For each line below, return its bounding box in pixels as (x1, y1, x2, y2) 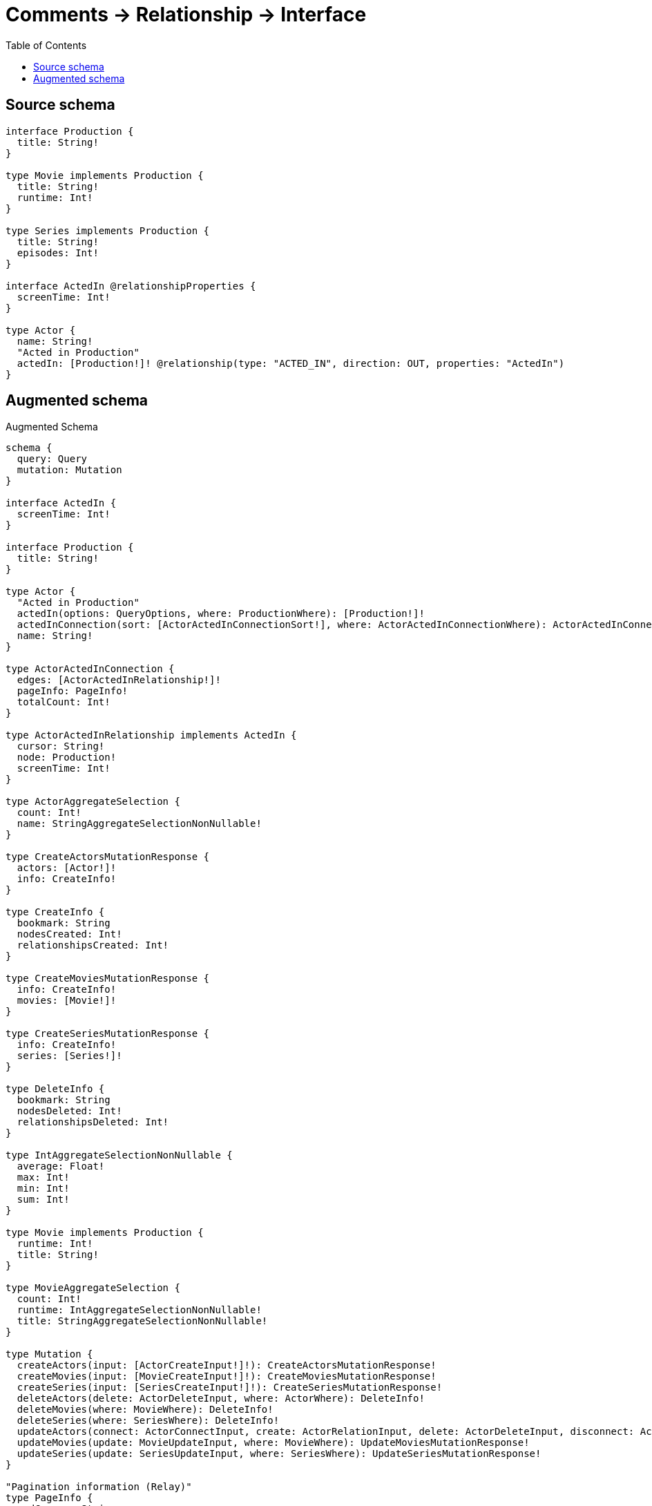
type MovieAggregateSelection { (6, 1282, 180, 1294)
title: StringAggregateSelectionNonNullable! (17, 1315, 268, 1327)
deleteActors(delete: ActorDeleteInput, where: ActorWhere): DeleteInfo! (17, 1393, 425, 1404)
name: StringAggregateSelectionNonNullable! (17, 818, 262, 830)
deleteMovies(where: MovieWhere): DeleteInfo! (17, 1404, 274, 1416)
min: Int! (17, 1183, 70, 1194)
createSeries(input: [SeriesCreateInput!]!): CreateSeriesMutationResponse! (17, 1382, 443, 1393)
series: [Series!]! (17, 1050, 122, 1062)
